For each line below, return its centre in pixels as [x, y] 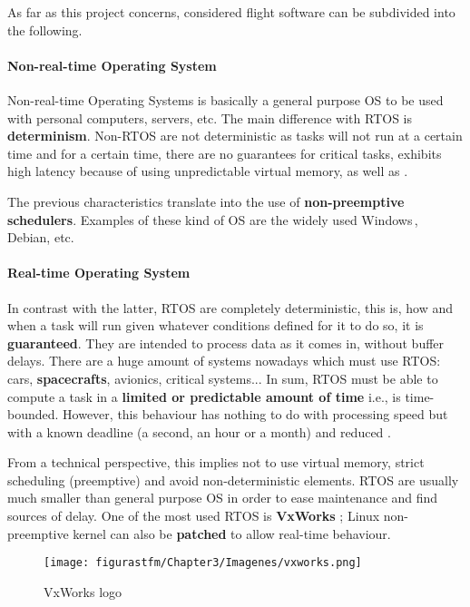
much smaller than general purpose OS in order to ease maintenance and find [223, 498]
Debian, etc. [41, 237]
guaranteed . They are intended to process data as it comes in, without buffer [226, 343]
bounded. [33, 414]
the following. [45, 29]
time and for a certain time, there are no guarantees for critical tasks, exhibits [225, 153]
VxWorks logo [83, 591]
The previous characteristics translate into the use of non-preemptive [206, 201]
